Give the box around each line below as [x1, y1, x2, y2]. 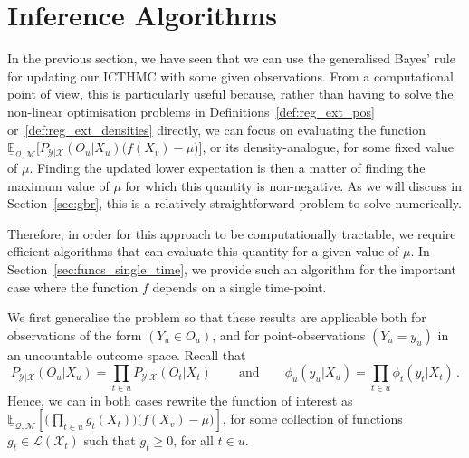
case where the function [7, 277, 139, 296]
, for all [173, 431, 214, 450]
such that [83, 431, 136, 450]
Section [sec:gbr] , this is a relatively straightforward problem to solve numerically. [7, 194, 462, 213]
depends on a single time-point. [152, 277, 327, 296]
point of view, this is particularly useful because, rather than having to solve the [7, 84, 454, 103]
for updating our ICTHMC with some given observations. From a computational [7, 66, 454, 85]
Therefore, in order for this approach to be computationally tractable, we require [7, 224, 456, 243]
